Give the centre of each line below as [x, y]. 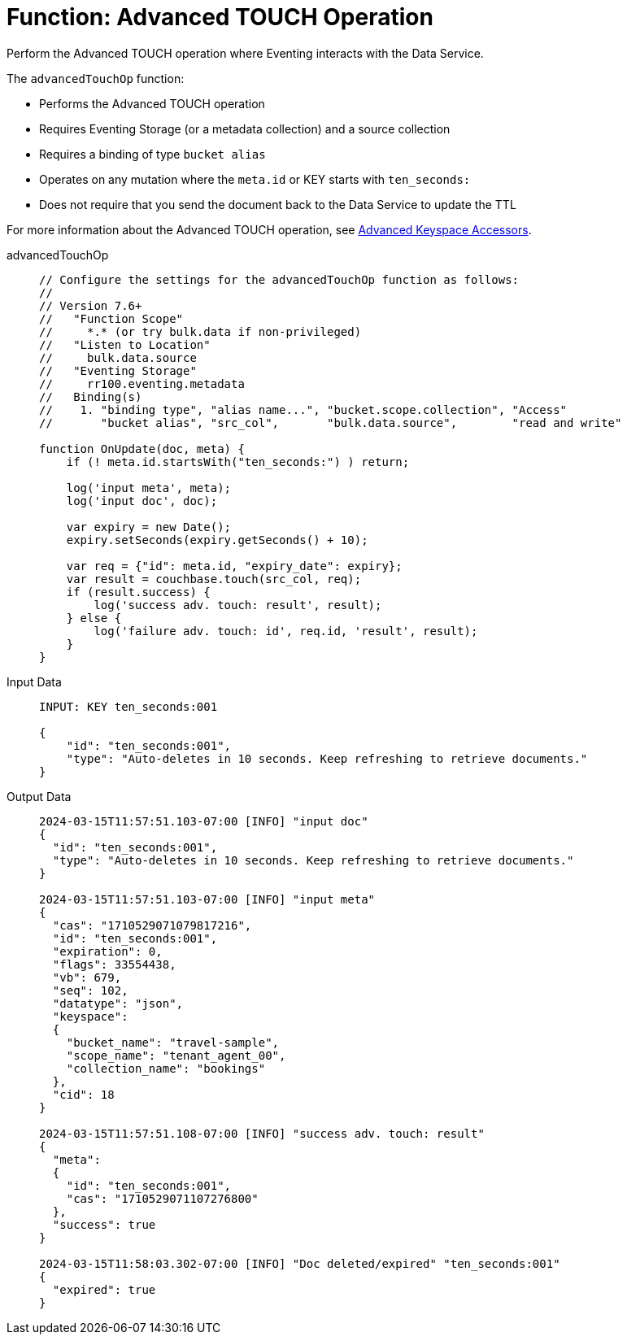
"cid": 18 [83, 1094]
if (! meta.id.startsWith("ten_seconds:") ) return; [238, 462]
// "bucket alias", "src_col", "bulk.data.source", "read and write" [331, 422]
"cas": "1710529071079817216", [152, 925]
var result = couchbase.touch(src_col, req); [214, 579]
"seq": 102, [90, 990]
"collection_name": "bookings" [166, 1068]
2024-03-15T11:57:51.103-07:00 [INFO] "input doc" [204, 821]
